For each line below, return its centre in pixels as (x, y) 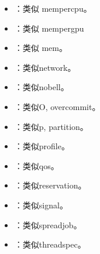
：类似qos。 (37, 165)
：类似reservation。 (50, 185)
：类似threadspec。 (50, 244)
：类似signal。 (41, 205)
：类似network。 (45, 67)
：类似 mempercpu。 (53, 8)
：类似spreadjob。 (48, 224)
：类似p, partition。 (51, 126)
